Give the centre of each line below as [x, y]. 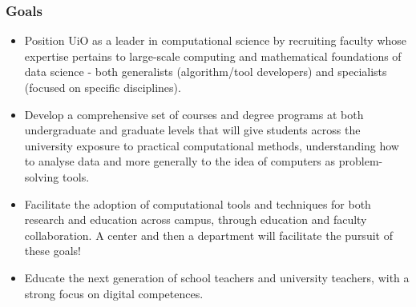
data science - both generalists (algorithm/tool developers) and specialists [206, 72]
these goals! [53, 251]
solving [42, 176]
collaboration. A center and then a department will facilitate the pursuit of [208, 235]
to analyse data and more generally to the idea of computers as [180, 161]
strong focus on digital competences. [114, 293]
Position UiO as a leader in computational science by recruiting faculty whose [216, 40]
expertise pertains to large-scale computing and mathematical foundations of [213, 56]
